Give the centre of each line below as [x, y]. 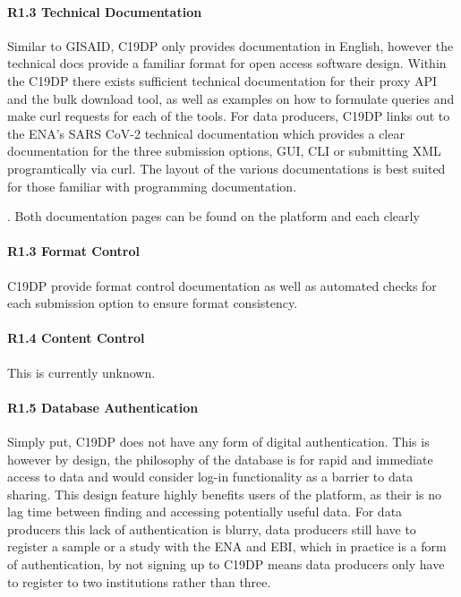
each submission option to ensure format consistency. [153, 303]
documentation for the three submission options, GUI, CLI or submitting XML [224, 151]
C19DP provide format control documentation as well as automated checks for [222, 285]
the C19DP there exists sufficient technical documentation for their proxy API [222, 80]
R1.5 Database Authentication [103, 407]
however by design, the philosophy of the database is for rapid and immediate [220, 459]
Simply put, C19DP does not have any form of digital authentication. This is [218, 441]
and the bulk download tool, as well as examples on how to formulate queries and [231, 98]
